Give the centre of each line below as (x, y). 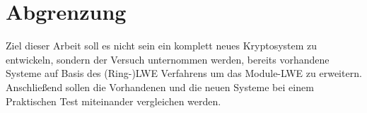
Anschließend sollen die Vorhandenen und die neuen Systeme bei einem (160, 87)
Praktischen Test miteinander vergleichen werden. (113, 101)
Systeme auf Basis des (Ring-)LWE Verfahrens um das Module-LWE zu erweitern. (184, 73)
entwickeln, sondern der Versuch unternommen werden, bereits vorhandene (168, 59)
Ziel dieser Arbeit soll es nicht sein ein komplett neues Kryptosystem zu (162, 46)
